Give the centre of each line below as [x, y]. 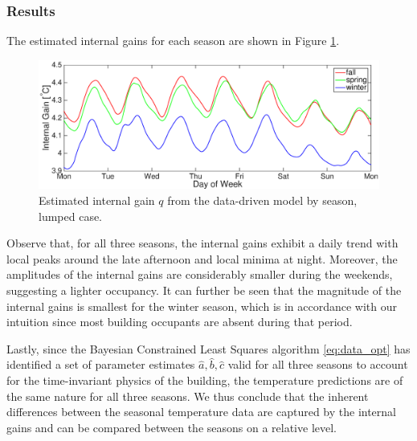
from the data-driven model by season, [262, 200]
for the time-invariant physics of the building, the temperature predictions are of [205, 380]
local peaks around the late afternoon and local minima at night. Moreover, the [202, 258]
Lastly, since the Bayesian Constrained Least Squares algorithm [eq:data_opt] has [208, 348]
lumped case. [71, 216]
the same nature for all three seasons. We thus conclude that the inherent [188, 396]
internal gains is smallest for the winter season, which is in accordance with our [202, 306]
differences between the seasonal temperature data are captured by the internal [201, 412]
